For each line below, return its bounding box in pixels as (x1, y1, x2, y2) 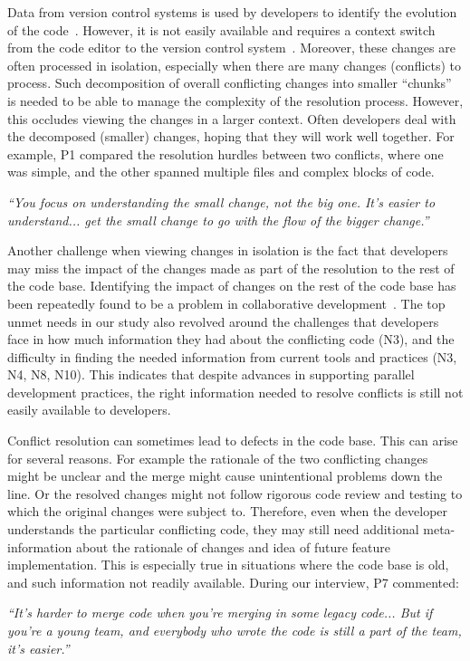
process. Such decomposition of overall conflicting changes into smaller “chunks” (7, 73, 452, 92)
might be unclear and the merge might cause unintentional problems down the (7, 466, 443, 485)
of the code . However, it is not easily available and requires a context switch (7, 20, 436, 39)
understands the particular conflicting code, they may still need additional (7, 520, 419, 539)
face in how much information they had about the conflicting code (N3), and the (7, 330, 455, 349)
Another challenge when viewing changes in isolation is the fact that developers (7, 241, 448, 260)
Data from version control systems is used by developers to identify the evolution (7, 3, 457, 21)
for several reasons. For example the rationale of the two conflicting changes (7, 448, 428, 467)
